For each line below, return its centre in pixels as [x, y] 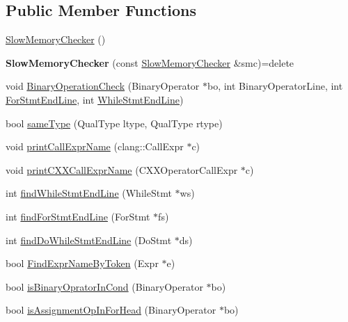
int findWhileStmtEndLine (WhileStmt [89, 193]
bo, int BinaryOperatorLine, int [275, 86]
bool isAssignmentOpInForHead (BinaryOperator [111, 310]
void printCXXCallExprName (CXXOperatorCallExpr [122, 169]
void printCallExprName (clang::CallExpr [95, 146]
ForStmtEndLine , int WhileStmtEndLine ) [95, 99]
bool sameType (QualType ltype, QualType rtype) [114, 123]
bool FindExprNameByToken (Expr [82, 263]
